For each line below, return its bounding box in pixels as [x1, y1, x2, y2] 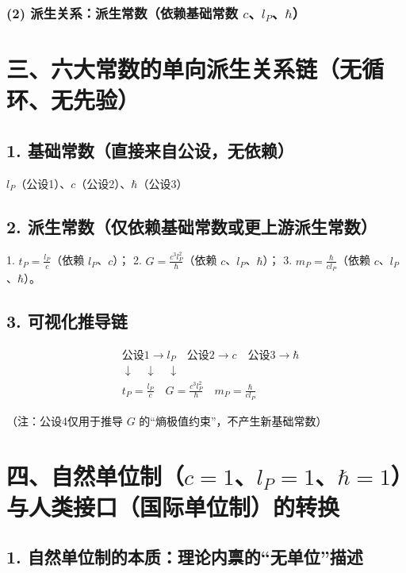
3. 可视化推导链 [6, 308, 128, 333]
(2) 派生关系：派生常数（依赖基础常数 [6, 2, 239, 22]
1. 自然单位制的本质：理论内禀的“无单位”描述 [6, 544, 363, 569]
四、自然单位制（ [6, 459, 185, 491]
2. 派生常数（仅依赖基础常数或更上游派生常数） [6, 213, 377, 238]
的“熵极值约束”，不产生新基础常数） [139, 412, 327, 429]
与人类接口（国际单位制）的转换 [6, 490, 340, 522]
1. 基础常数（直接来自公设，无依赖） [6, 137, 294, 162]
